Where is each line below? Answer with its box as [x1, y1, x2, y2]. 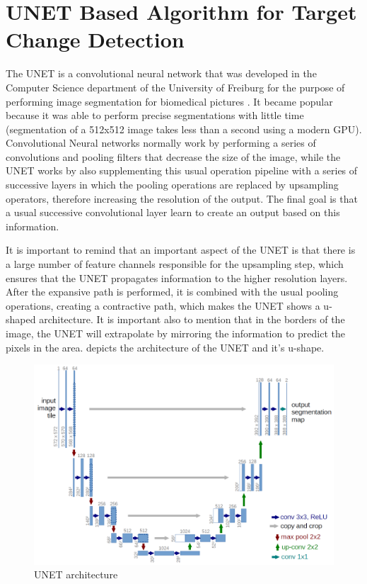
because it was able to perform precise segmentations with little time [6, 108, 304, 123]
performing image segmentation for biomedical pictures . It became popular [6, 94, 333, 108]
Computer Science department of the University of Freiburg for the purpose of [6, 79, 345, 94]
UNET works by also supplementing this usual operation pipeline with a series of [6, 163, 358, 178]
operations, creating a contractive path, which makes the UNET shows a [6, 298, 320, 313]
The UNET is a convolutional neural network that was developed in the [6, 66, 317, 81]
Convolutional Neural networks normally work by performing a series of [6, 135, 316, 150]
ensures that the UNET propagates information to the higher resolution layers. [6, 270, 348, 285]
